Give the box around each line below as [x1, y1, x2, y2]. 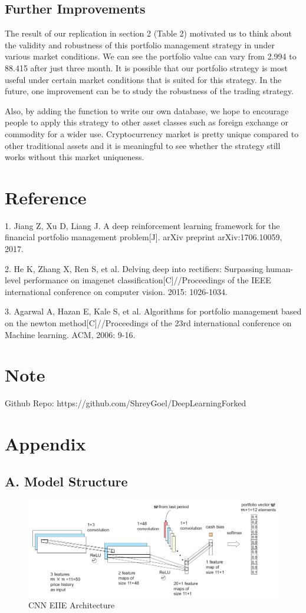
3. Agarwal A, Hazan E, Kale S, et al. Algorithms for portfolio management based [5, 305, 302, 317]
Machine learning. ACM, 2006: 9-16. [5, 328, 136, 340]
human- [265, 262, 294, 274]
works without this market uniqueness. [5, 151, 144, 163]
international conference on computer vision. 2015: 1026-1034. [5, 285, 228, 297]
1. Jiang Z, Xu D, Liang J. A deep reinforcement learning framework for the [5, 219, 280, 231]
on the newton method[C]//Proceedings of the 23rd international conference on [5, 317, 292, 329]
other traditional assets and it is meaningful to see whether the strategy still [5, 139, 281, 151]
